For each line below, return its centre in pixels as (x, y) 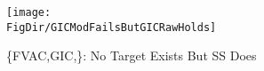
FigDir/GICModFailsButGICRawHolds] (112, 27)
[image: (29, 12)
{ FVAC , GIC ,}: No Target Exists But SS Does (132, 55)
